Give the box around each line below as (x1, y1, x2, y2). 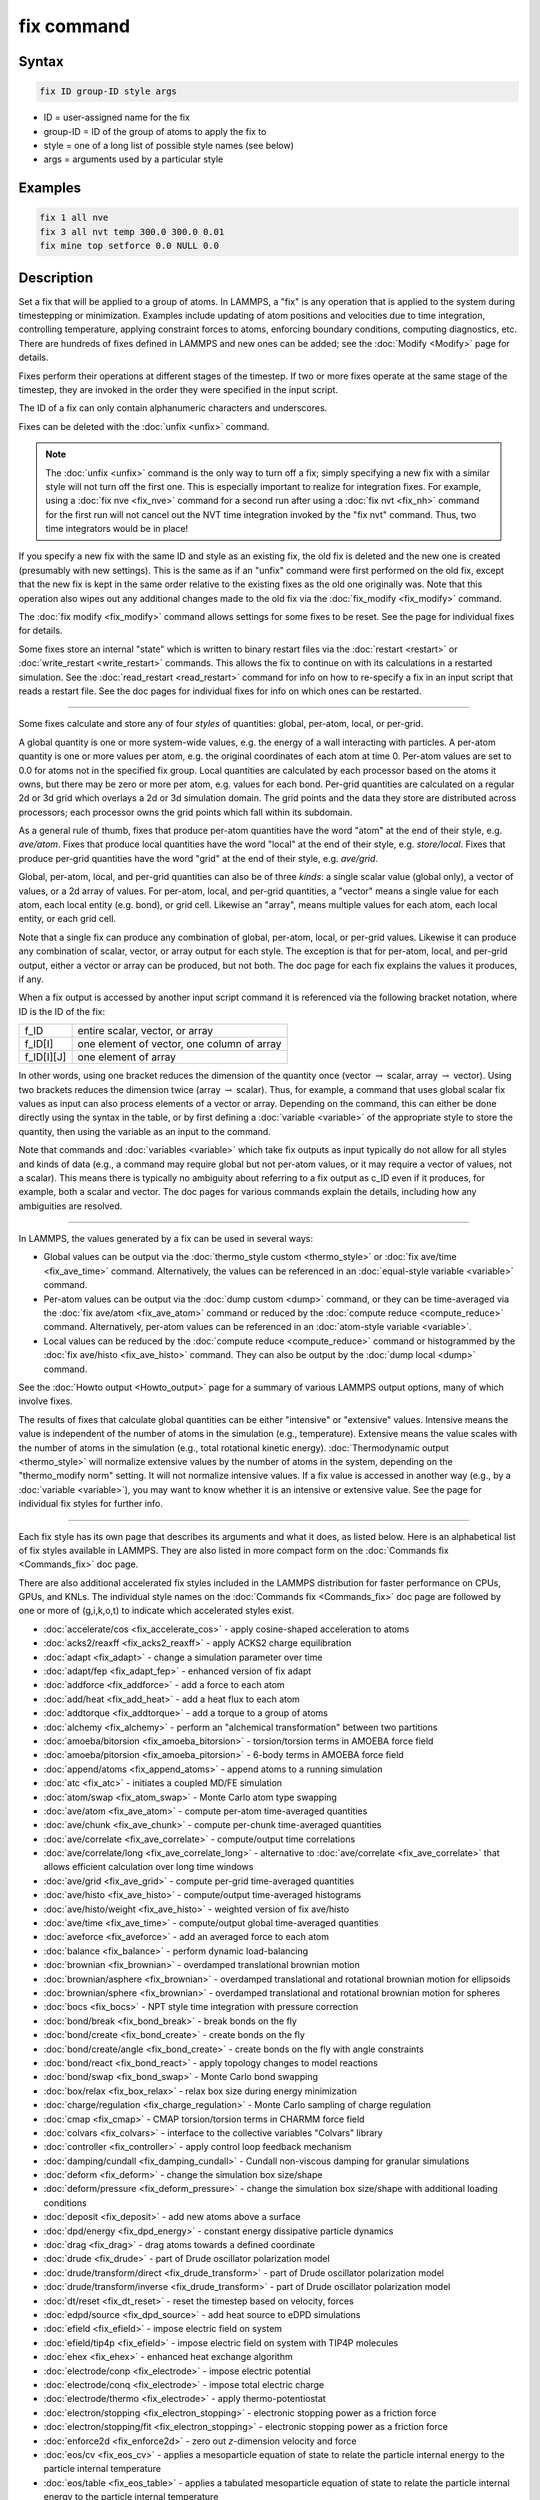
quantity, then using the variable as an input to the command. (18, 1125, 272, 1137)
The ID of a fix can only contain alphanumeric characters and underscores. (18, 402, 328, 414)
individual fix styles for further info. (18, 1498, 164, 1510)
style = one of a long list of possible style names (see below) (43, 139, 295, 151)
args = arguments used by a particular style (43, 153, 224, 165)
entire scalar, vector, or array (77, 1024, 214, 1038)
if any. (18, 973, 44, 985)
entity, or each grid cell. (18, 913, 117, 925)
